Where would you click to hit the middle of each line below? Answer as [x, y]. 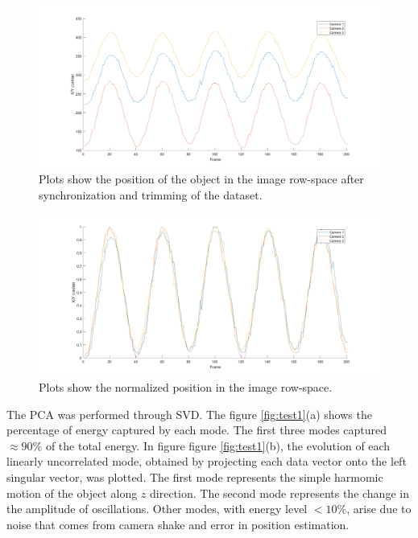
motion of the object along [72, 493]
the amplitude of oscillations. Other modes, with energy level [157, 509]
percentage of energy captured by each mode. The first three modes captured [197, 430]
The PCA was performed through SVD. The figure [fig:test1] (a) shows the [189, 414]
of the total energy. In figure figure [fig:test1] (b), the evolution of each [218, 445]
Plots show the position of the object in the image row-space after [201, 179]
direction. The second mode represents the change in [279, 493]
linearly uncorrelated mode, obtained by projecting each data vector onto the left [207, 461]
